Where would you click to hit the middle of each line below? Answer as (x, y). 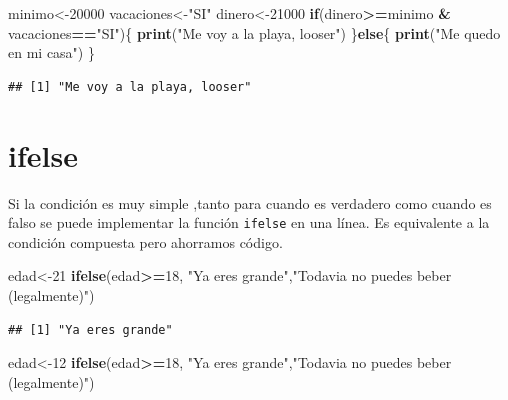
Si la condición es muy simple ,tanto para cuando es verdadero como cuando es (250, 202)
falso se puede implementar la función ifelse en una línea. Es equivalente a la (249, 222)
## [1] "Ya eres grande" (90, 329)
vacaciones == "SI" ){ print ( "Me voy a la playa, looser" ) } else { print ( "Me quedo (254, 32)
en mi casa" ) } (51, 52)
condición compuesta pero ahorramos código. (145, 241)
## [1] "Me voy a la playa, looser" (130, 86)
